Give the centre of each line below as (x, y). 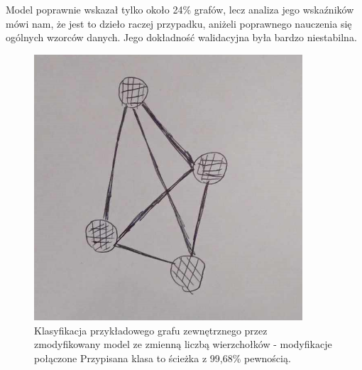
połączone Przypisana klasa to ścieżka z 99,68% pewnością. (163, 358)
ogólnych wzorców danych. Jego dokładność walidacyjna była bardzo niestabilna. (181, 37)
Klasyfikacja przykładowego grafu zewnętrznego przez (151, 330)
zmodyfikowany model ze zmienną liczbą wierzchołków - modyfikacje (183, 344)
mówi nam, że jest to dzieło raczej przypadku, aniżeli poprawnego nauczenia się (179, 23)
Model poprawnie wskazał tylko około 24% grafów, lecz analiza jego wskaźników (180, 9)
